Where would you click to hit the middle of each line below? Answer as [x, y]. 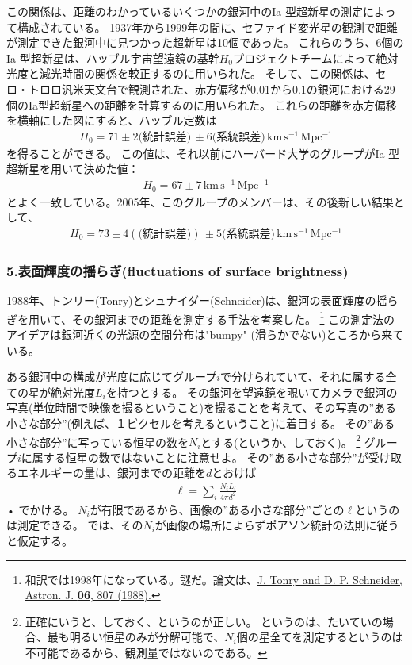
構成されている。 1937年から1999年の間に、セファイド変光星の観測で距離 [207, 27]
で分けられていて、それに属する [303, 377]
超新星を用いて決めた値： [73, 169]
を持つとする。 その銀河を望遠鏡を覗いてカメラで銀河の [252, 392]
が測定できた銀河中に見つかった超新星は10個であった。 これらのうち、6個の [205, 42]
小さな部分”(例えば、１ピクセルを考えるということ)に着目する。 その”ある [201, 423]
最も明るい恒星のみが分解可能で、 [136, 637]
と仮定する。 [40, 541]
